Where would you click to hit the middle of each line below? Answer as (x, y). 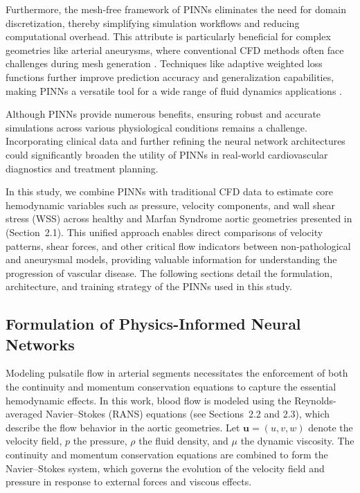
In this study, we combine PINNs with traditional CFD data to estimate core (170, 191)
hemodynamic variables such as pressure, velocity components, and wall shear (170, 205)
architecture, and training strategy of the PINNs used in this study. (149, 286)
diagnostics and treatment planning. (82, 168)
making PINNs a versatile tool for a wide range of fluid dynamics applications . (174, 90)
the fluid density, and (183, 441)
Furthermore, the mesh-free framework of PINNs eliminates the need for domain (176, 9)
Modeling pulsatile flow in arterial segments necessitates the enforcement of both (177, 373)
